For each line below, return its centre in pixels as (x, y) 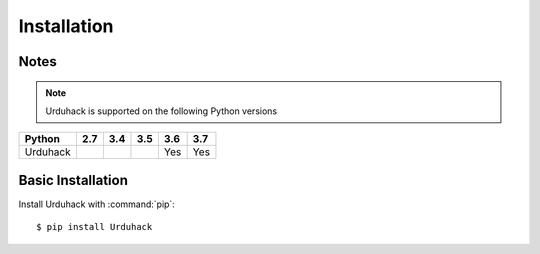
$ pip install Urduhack (94, 227)
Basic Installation (73, 180)
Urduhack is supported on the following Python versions (161, 111)
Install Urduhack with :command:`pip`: (96, 204)
